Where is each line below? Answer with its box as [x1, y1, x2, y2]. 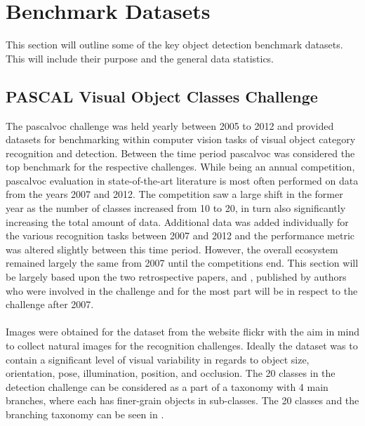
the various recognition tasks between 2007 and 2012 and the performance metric [6, 228, 355, 243]
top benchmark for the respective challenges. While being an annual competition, [6, 159, 355, 174]
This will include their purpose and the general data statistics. [6, 51, 274, 65]
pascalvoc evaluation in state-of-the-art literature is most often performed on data [6, 173, 359, 187]
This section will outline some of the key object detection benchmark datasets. [6, 37, 343, 52]
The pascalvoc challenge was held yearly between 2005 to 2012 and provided [6, 118, 334, 133]
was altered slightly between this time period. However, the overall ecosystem [6, 241, 338, 256]
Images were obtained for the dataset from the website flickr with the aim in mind [6, 324, 359, 339]
